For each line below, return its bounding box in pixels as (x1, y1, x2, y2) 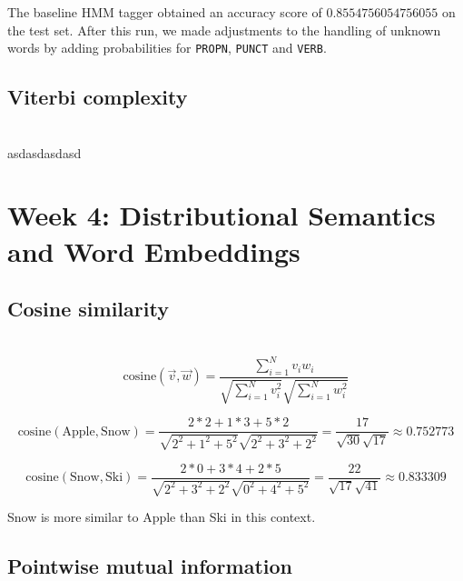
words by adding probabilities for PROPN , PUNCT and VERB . (7, 38, 327, 57)
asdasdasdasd (7, 143, 82, 162)
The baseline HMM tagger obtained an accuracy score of (7, 3, 322, 21)
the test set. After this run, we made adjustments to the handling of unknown (7, 20, 441, 39)
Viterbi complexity (7, 83, 188, 111)
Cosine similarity (7, 295, 169, 323)
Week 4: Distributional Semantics (7, 196, 436, 234)
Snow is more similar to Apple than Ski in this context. (7, 507, 316, 526)
